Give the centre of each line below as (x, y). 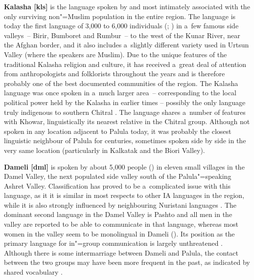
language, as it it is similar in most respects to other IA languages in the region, (124, 195)
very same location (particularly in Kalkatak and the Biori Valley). (104, 150)
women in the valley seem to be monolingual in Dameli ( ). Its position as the (119, 233)
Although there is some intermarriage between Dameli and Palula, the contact (121, 252)
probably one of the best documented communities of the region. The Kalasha (121, 83)
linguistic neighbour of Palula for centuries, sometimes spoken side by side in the (125, 140)
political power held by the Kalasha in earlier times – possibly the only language (125, 102)
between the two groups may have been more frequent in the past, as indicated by (127, 262)
